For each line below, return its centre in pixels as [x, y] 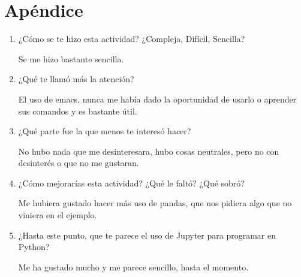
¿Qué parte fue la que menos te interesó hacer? [105, 131]
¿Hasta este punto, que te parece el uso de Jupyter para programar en [147, 235]
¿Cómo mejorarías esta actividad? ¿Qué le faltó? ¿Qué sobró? [131, 183]
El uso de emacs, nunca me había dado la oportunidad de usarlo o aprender [157, 99]
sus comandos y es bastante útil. [78, 111]
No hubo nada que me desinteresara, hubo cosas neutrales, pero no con [149, 151]
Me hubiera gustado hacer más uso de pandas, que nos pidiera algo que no [155, 203]
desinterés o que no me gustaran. [79, 163]
